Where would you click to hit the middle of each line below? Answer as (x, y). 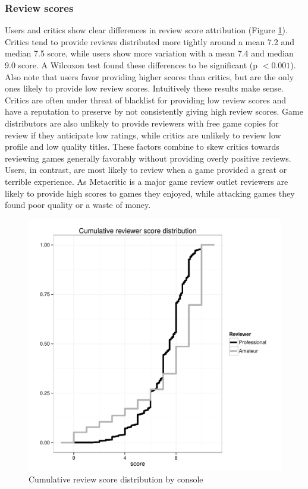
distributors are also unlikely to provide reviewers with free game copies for (142, 123)
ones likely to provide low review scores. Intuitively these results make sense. (144, 88)
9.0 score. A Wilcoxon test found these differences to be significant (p (131, 65)
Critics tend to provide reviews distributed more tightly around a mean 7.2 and (150, 41)
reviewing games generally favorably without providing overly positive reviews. (148, 158)
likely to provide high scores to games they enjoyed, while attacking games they (150, 193)
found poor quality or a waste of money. (78, 205)
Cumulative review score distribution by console (116, 479)
